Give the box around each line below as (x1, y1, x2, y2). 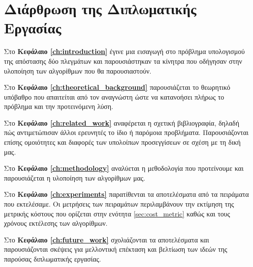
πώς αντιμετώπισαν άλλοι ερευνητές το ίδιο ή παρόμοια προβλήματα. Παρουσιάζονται (4, 127, 249, 137)
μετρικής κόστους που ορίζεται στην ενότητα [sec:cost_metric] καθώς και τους (4, 208, 230, 218)
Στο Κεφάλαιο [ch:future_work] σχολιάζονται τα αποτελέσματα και (4, 234, 209, 244)
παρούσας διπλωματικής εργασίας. (4, 254, 101, 264)
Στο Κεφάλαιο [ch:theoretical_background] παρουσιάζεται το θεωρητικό (4, 82, 230, 92)
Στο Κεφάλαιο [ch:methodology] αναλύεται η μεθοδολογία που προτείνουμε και (4, 163, 244, 173)
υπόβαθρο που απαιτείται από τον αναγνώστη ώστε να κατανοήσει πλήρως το (4, 91, 224, 102)
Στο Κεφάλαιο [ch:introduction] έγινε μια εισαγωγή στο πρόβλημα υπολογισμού (4, 46, 245, 56)
